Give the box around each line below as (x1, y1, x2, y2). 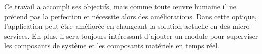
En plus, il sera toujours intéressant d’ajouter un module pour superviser (32, 30, 258, 41)
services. (4, 30, 30, 41)
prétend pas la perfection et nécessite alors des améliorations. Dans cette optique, (4, 11, 257, 21)
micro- (232, 21, 252, 31)
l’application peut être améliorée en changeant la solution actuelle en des (4, 21, 230, 31)
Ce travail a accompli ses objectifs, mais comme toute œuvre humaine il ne (4, 1, 237, 11)
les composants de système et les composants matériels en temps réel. (4, 40, 219, 51)
